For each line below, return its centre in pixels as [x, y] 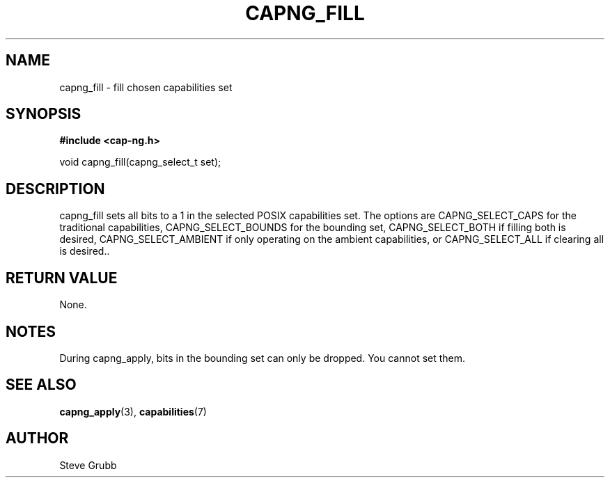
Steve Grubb [88, 465]
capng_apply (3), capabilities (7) [133, 411]
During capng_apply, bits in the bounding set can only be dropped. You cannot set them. [263, 358]
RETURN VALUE [62, 278]
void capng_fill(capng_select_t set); [140, 162]
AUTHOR [37, 438]
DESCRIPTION [55, 189]
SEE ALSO [41, 385]
